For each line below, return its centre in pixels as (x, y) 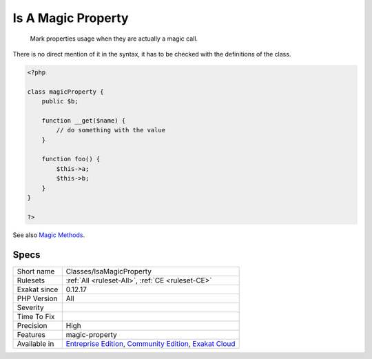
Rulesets (31, 280)
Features (31, 334)
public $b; (60, 101)
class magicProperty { (65, 92)
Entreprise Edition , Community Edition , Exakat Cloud (151, 343)
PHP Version (37, 298)
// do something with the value (111, 130)
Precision (32, 325)
